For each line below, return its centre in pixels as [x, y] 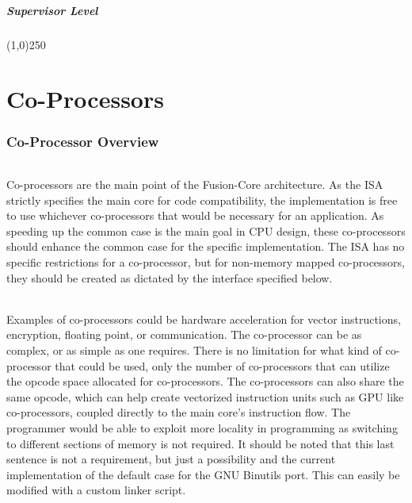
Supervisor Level [52, 10]
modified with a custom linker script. [96, 490]
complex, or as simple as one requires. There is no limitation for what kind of [194, 349]
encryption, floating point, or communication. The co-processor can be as [184, 334]
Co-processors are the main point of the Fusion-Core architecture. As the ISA [195, 184]
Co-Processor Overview [83, 142]
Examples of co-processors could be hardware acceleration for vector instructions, [204, 319]
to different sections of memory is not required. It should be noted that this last [200, 443]
